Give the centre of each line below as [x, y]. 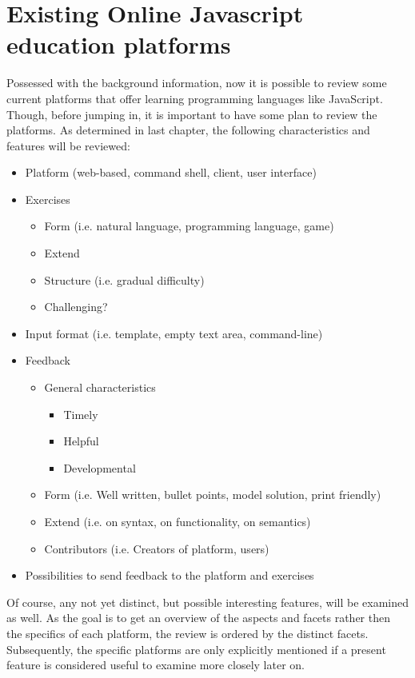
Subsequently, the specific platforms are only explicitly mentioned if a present [196, 649]
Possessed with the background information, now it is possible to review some [197, 83]
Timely [81, 414]
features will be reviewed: [68, 145]
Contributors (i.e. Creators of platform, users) [157, 548]
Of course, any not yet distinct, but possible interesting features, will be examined [208, 602]
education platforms [119, 44]
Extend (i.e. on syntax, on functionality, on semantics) [178, 521]
